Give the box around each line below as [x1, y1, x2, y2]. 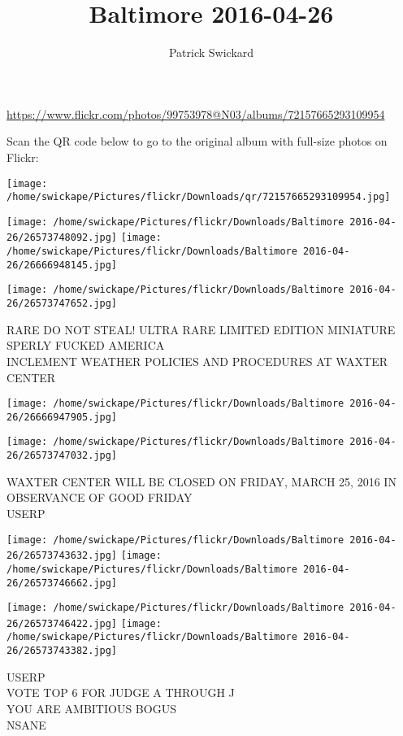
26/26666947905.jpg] [6, 411, 118, 423]
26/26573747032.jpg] [6, 450, 118, 462]
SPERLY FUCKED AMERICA [6, 337, 165, 354]
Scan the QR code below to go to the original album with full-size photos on [6, 133, 388, 150]
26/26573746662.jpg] [6, 577, 118, 589]
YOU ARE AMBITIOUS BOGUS [6, 699, 176, 716]
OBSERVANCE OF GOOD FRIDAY [6, 489, 193, 506]
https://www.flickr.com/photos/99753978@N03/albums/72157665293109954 [6, 105, 385, 122]
